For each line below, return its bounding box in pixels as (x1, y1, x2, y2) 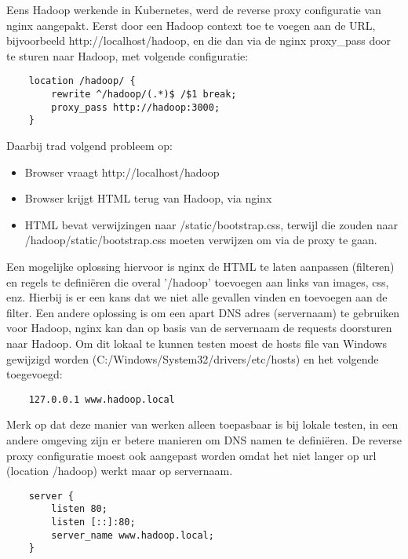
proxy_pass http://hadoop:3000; (51, 101, 220, 113)
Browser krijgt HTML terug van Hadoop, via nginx (24, 190, 272, 206)
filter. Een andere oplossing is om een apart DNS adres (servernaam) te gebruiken (6, 304, 400, 320)
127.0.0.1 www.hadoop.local (28, 393, 175, 405)
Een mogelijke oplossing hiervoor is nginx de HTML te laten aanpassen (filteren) (6, 258, 395, 274)
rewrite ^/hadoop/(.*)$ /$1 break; (51, 89, 237, 100)
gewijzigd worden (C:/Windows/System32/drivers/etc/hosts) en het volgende (6, 350, 379, 367)
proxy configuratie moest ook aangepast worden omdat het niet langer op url (6, 447, 377, 463)
